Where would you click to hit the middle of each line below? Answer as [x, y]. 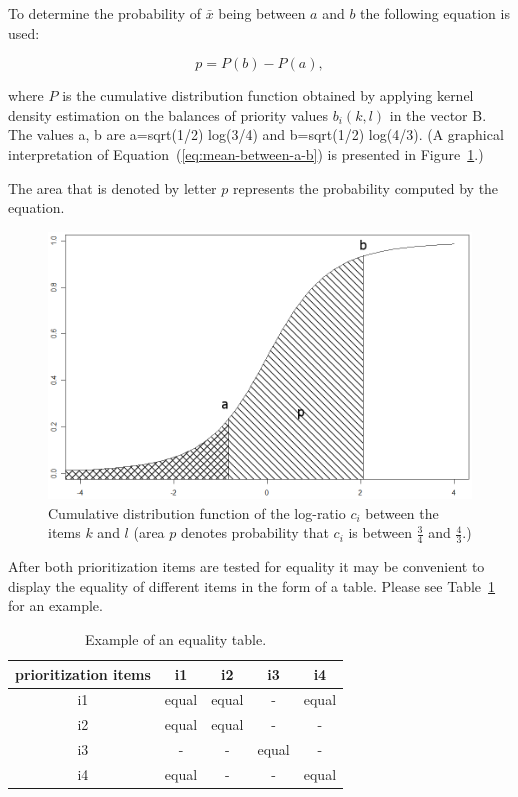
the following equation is [435, 13]
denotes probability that [254, 532]
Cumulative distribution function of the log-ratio [197, 512]
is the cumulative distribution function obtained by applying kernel [268, 95]
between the [402, 512]
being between [262, 13]
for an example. [55, 605]
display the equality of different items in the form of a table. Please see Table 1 [252, 585]
